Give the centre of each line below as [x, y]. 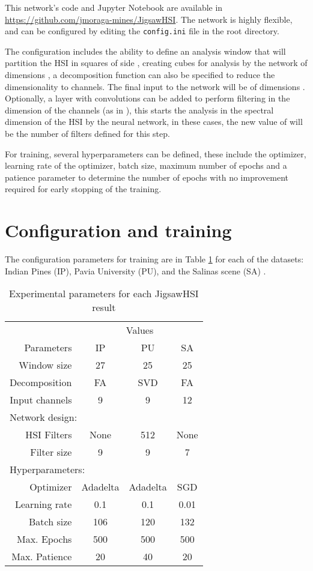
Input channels [41, 400]
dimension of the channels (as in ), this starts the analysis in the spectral [139, 110]
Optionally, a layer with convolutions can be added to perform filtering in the [147, 98]
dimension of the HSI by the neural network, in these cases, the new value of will [154, 122]
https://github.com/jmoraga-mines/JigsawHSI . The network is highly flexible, [149, 19]
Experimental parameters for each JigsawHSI [104, 294]
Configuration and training [118, 230]
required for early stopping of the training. [83, 189]
